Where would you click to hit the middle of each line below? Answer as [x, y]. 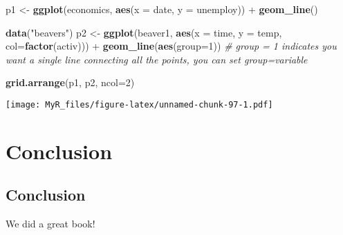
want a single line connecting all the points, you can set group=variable [157, 59]
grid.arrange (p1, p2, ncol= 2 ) [70, 82]
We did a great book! [50, 224]
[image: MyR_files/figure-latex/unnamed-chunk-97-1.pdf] [139, 104]
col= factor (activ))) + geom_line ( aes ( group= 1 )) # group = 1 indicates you [171, 46]
